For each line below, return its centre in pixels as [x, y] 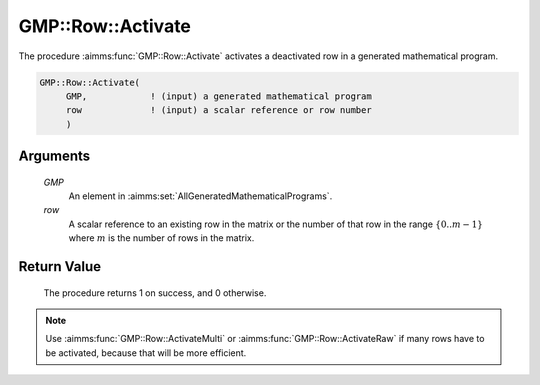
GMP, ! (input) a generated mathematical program [218, 96]
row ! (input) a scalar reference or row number [218, 110]
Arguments [54, 156]
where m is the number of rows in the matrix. [161, 238]
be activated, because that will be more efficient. [146, 352]
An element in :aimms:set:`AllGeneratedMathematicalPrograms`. [200, 196]
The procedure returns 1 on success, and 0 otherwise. [155, 292]
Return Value [60, 266]
